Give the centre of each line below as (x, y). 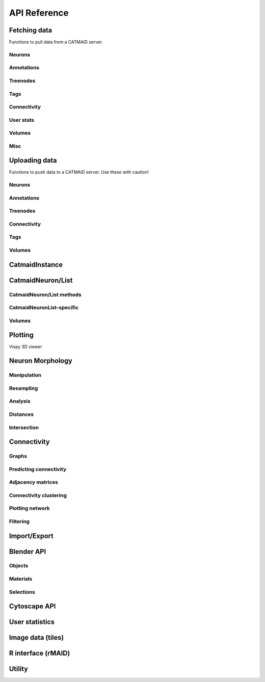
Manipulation (25, 375)
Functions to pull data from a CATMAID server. (56, 42)
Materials (21, 579)
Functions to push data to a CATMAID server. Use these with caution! (79, 172)
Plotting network (29, 508)
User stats (22, 120)
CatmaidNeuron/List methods (45, 295)
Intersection (24, 427)
